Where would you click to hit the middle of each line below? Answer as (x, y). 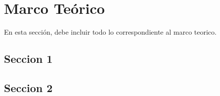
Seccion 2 (28, 87)
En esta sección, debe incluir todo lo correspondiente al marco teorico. (110, 32)
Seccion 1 (28, 59)
